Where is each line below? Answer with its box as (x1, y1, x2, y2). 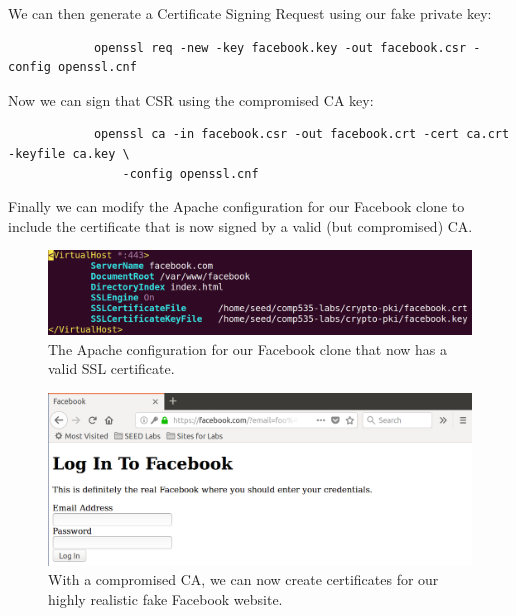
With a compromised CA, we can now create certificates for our (48, 569, 439, 590)
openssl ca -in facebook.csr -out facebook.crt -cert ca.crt (93, 127, 510, 142)
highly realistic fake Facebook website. (48, 588, 283, 609)
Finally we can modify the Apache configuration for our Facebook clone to (8, 196, 465, 217)
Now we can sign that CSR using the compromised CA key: (8, 89, 374, 110)
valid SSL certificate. (48, 358, 175, 379)
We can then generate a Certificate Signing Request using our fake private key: (8, 3, 492, 23)
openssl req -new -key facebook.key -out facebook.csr (93, 40, 467, 55)
